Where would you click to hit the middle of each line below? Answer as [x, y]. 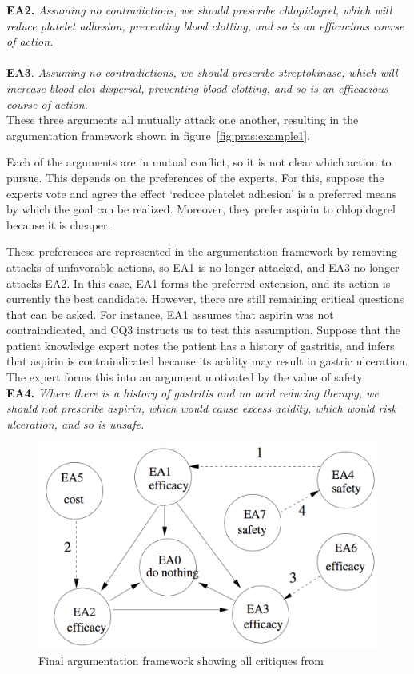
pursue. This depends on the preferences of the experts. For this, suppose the [195, 177]
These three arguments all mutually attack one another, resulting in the [183, 120]
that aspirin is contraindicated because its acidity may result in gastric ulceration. [207, 361]
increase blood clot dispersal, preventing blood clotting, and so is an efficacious [197, 88]
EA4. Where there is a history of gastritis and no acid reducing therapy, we [193, 392]
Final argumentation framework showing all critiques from [181, 661]
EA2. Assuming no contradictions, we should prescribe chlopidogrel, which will [199, 10]
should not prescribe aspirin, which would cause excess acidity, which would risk [201, 408]
